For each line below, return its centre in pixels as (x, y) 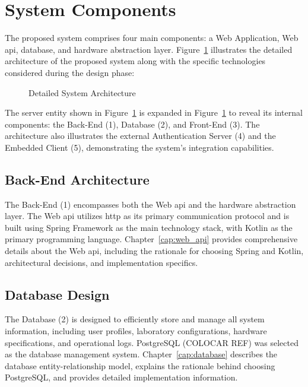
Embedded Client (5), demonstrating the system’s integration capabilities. (139, 147)
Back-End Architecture (77, 179)
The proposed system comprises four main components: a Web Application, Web (152, 38)
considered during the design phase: (70, 72)
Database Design (57, 294)
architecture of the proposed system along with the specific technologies (135, 61)
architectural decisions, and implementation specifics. (101, 262)
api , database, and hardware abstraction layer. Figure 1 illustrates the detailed (149, 49)
